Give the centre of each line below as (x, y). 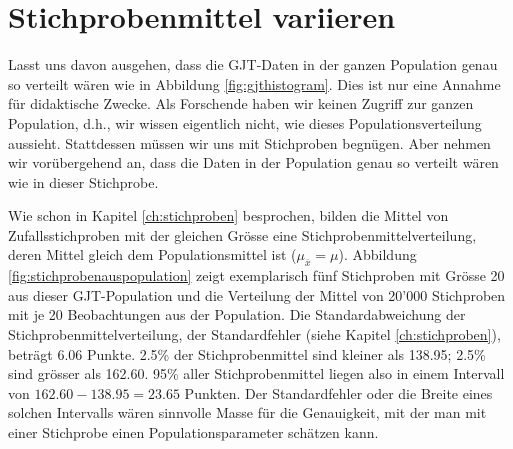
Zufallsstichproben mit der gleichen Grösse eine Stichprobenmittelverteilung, (242, 234)
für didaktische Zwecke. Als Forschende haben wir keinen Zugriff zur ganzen (241, 103)
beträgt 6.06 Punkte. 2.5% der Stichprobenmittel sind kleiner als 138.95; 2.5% (247, 353)
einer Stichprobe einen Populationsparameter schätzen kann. (193, 432)
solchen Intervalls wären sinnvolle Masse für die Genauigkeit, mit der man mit (247, 412)
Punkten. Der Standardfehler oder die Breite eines (338, 392)
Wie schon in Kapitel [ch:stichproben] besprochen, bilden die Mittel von (228, 215)
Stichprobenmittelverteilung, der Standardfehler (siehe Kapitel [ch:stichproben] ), (254, 334)
